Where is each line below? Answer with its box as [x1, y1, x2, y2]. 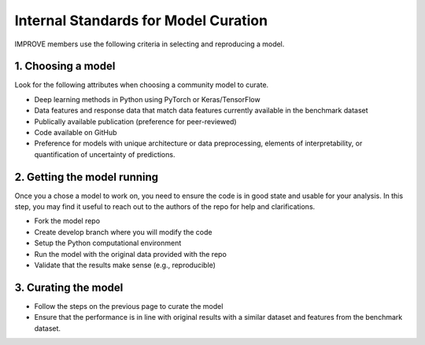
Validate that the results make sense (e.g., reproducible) [34, 260, 216, 270]
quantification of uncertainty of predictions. [34, 149, 176, 159]
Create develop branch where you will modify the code [34, 227, 213, 237]
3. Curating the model [14, 281, 124, 294]
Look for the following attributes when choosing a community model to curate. [14, 80, 269, 90]
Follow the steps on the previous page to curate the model [34, 301, 224, 310]
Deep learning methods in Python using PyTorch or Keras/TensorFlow [34, 94, 261, 104]
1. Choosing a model [14, 60, 116, 73]
